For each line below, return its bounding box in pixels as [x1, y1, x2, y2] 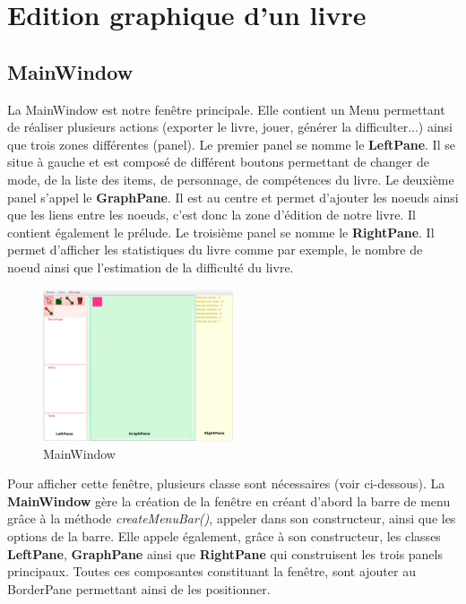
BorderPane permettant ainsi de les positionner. [7, 579, 271, 598]
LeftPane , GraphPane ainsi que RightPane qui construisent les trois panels [7, 544, 443, 563]
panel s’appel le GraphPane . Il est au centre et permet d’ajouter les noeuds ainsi [7, 187, 459, 206]
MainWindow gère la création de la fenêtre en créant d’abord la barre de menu [7, 491, 451, 510]
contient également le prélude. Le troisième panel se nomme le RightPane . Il [7, 222, 435, 241]
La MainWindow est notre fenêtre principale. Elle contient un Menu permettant [7, 99, 445, 118]
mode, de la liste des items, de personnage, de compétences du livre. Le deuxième [7, 169, 454, 188]
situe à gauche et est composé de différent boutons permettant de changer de [7, 152, 429, 171]
